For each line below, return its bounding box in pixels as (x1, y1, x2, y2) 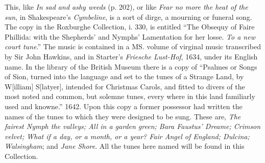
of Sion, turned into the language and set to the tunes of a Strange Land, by (5, 71, 244, 82)
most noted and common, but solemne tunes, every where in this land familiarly (5, 91, 255, 102)
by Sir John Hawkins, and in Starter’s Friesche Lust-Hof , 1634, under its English (5, 51, 258, 61)
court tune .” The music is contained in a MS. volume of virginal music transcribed (5, 41, 261, 52)
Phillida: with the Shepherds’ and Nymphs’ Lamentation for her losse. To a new (5, 31, 255, 42)
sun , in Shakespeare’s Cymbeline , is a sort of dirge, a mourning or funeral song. (5, 11, 252, 22)
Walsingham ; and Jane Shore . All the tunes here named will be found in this (5, 141, 245, 151)
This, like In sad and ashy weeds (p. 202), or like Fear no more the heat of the (5, 2, 248, 12)
